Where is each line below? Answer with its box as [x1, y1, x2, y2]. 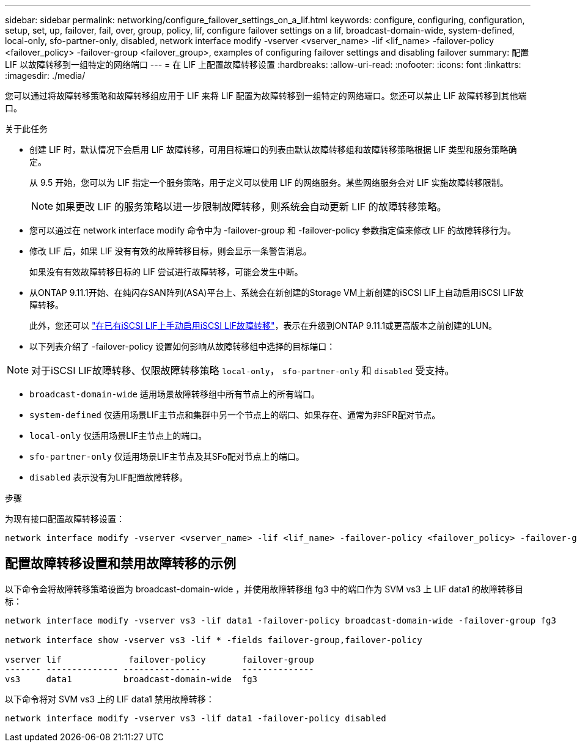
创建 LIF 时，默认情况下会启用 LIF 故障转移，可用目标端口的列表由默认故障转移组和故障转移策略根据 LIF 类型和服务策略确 [29, 144, 517, 155]
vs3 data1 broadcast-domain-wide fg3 [5, 674, 258, 684]
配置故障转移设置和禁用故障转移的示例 [5, 556, 236, 572]
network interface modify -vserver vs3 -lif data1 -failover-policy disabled [5, 713, 386, 723]
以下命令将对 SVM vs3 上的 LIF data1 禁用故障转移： [5, 693, 215, 704]
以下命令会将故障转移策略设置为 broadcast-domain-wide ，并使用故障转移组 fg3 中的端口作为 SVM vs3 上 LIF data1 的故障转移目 [5, 583, 524, 594]
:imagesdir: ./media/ [5, 70, 86, 81]
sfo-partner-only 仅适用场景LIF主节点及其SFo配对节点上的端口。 [29, 451, 304, 462]
